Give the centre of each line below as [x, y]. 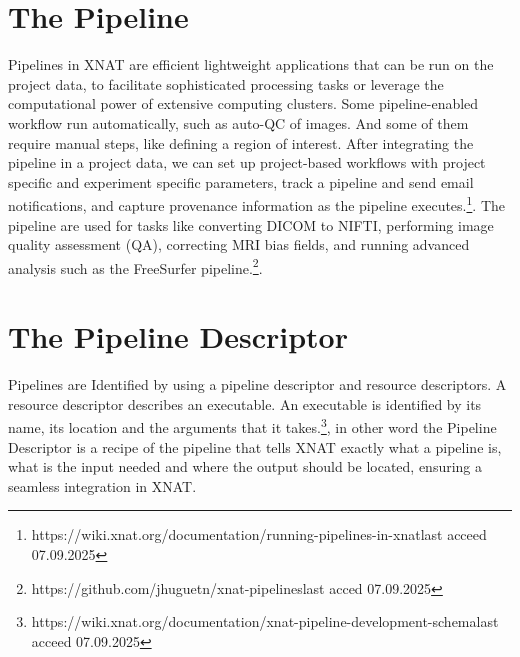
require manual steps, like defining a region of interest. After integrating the [241, 142]
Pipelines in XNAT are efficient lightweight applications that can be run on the [251, 64]
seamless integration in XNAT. [102, 485]
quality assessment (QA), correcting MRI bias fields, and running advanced [239, 244]
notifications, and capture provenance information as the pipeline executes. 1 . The [256, 203]
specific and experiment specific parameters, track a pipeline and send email [241, 181]
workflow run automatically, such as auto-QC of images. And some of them [238, 122]
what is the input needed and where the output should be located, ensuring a [245, 466]
